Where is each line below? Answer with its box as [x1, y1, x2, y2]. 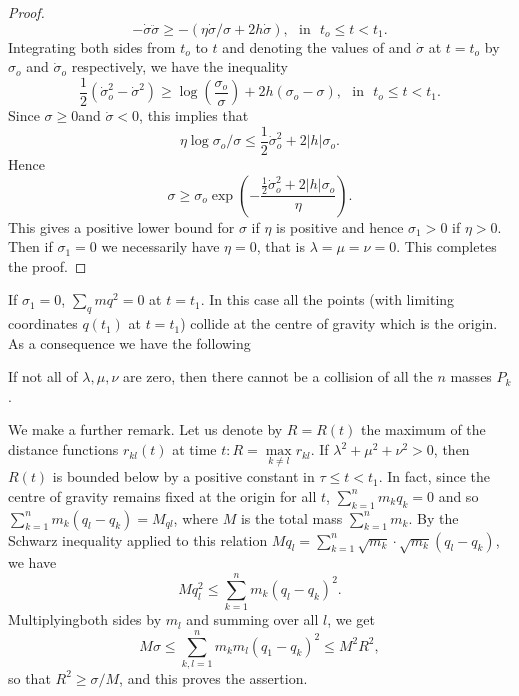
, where [173, 507, 218, 528]
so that [8, 667, 51, 688]
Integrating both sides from [8, 36, 176, 57]
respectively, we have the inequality [71, 56, 288, 77]
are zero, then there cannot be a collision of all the [122, 366, 433, 387]
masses [450, 366, 492, 387]
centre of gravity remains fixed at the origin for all [8, 485, 317, 506]
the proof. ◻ [8, 255, 87, 276]
